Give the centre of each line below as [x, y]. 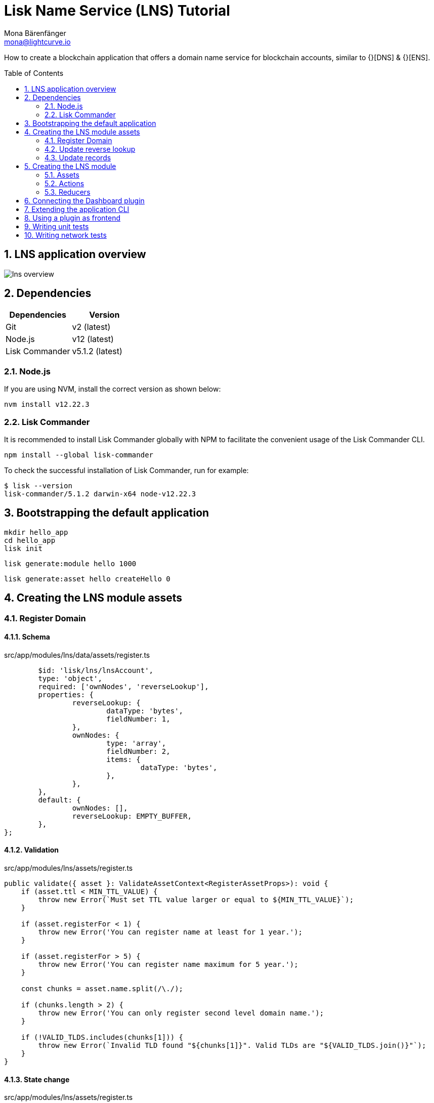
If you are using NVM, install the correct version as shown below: [113, 389]
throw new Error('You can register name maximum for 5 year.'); [168, 965]
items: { [123, 759]
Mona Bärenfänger [35, 33]
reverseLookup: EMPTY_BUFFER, [132, 816]
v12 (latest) [93, 339]
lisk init [23, 548]
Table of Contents [34, 73]
